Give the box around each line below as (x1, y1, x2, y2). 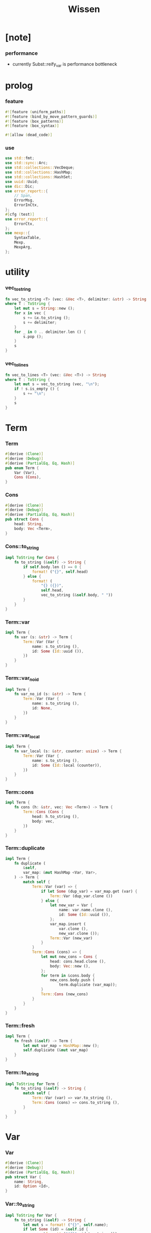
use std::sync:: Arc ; (5, 160, 48, 165)
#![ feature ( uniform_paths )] (5, 109, 66, 114)
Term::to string (5, 1069, 39, 1077)
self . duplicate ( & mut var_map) (23, 1047, 88, 1053)
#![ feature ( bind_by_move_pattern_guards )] (5, 114, 97, 119)
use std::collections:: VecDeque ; (5, 165, 75, 170)
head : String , (14, 521, 43, 526)
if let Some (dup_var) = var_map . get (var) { (40, 889, 137, 894)
